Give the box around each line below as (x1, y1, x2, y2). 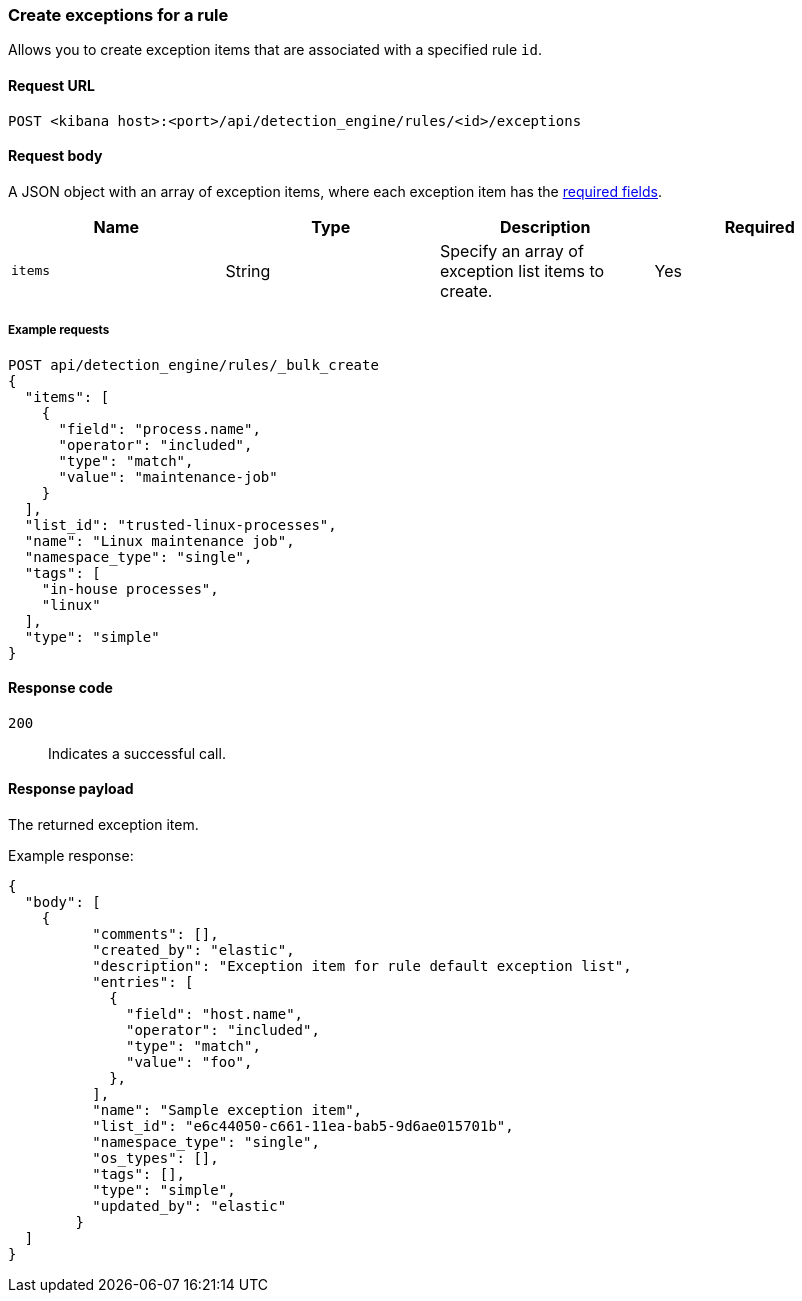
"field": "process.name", (58, 420, 261, 437)
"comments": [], (92, 926, 219, 943)
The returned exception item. (8, 816, 199, 834)
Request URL (8, 76, 95, 94)
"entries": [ (92, 974, 194, 991)
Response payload (8, 780, 134, 798)
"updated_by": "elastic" (92, 1198, 287, 1215)
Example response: (8, 847, 134, 865)
